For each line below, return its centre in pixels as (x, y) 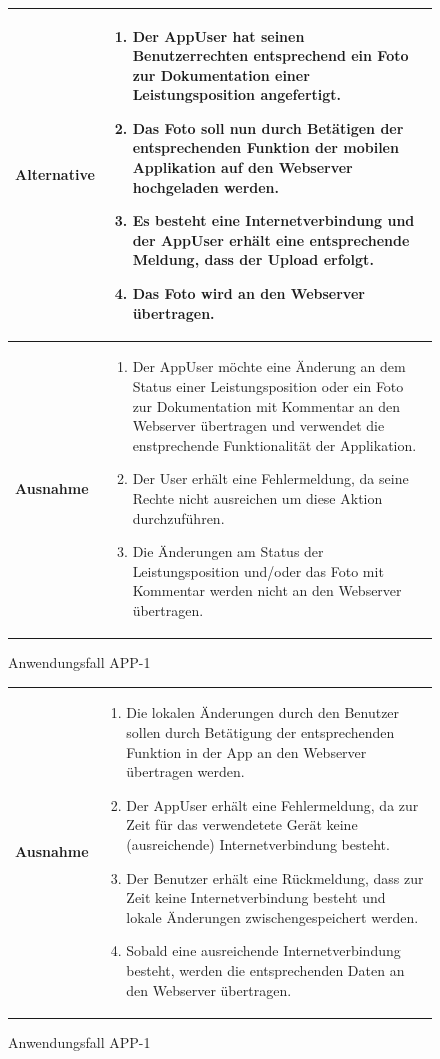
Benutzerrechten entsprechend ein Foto (270, 55)
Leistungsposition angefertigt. (237, 94)
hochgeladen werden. (206, 186)
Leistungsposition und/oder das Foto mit (258, 570)
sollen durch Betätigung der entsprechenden (260, 732)
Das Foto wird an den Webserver (248, 293)
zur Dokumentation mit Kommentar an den (266, 405)
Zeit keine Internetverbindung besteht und (256, 897)
